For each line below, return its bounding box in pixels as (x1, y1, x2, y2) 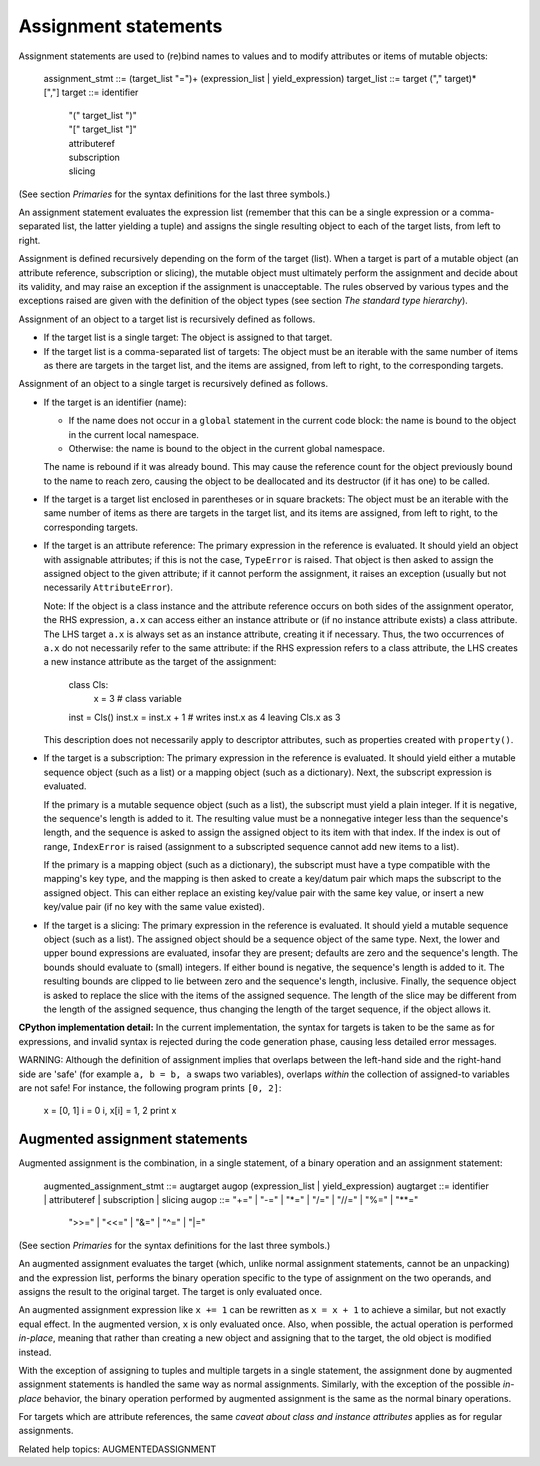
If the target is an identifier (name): (43, 396, 187, 408)
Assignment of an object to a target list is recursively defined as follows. (18, 313, 316, 325)
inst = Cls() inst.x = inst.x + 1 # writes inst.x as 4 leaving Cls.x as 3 (68, 711, 341, 723)
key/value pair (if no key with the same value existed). (43, 901, 265, 913)
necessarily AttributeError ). (43, 581, 174, 594)
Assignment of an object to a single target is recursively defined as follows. (18, 378, 329, 390)
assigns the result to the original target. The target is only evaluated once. (18, 1285, 323, 1297)
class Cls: (68, 678, 109, 690)
